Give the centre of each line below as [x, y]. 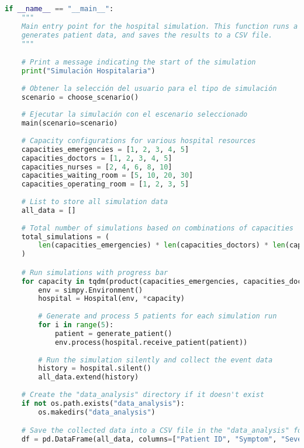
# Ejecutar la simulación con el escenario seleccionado [134, 115]
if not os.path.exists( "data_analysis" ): [103, 403]
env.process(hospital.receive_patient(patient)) [151, 342]
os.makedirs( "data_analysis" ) [97, 412]
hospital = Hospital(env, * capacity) [111, 299]
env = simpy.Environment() [91, 290]
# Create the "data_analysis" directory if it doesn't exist [143, 395]
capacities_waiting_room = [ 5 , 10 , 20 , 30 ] [107, 176]
